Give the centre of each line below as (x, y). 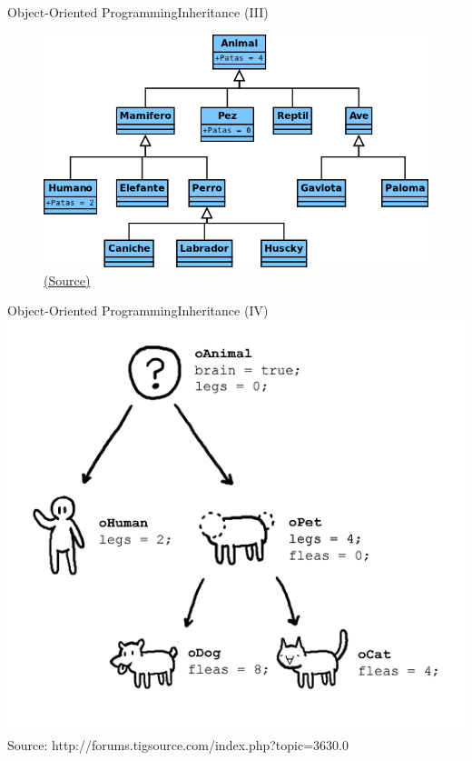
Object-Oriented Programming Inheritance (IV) (138, 310)
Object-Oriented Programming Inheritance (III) (138, 12)
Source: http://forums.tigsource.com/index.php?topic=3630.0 (178, 745)
